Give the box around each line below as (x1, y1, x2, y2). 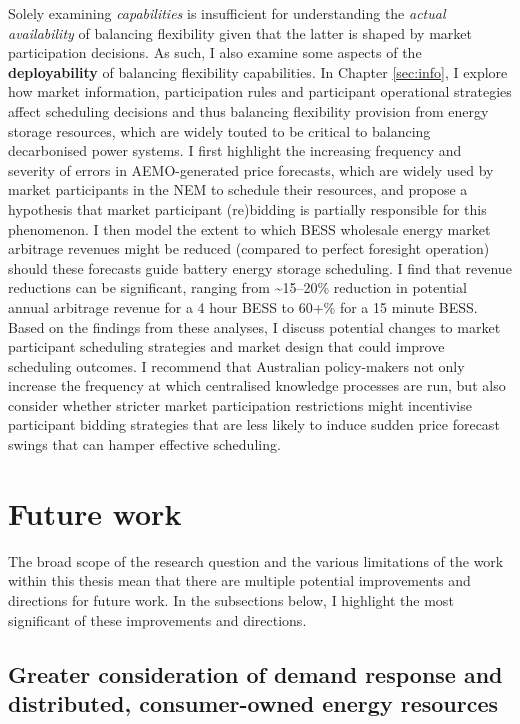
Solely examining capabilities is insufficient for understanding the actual (8, 3, 446, 23)
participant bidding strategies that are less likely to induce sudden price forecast (8, 414, 500, 435)
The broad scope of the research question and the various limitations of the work (8, 550, 504, 571)
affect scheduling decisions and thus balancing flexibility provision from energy (8, 100, 489, 121)
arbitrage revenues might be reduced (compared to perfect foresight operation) (8, 238, 490, 259)
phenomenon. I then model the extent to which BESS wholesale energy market (8, 218, 491, 239)
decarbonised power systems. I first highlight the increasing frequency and (8, 140, 462, 161)
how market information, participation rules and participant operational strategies (8, 81, 512, 102)
